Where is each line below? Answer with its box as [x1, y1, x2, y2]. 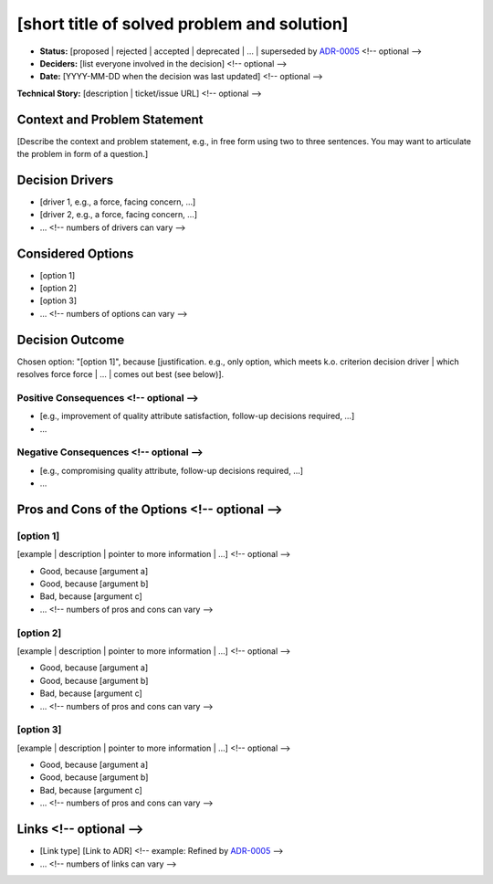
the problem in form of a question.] [16, 149, 149, 160]
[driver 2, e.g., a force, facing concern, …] [39, 209, 198, 220]
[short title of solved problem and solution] [16, 14, 349, 34]
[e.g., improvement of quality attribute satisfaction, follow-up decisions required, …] [39, 411, 355, 422]
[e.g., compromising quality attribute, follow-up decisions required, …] [39, 465, 304, 476]
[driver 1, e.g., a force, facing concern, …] [39, 196, 196, 207]
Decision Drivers [16, 172, 114, 187]
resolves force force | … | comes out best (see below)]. [16, 369, 225, 380]
